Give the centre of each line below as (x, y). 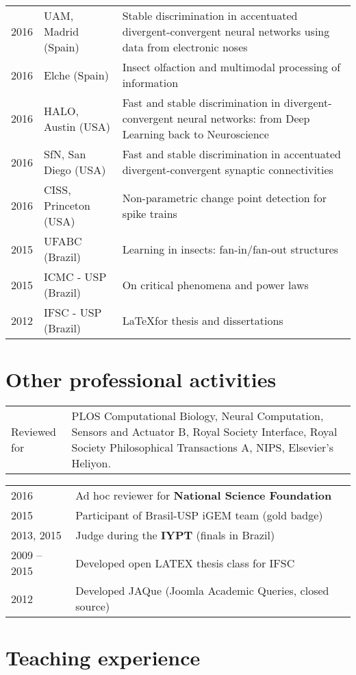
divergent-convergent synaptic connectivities (228, 170)
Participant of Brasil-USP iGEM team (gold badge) (199, 515)
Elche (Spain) (76, 75)
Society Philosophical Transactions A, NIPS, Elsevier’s (203, 447)
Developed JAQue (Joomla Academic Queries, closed (202, 591)
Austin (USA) (77, 126)
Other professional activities (141, 379)
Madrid (62, 31)
